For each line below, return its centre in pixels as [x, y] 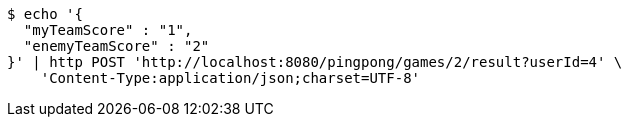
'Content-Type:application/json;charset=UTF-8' [230, 78]
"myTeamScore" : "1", [108, 30]
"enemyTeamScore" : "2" [116, 46]
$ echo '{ [45, 14]
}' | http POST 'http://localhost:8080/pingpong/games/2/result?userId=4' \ [315, 62]
